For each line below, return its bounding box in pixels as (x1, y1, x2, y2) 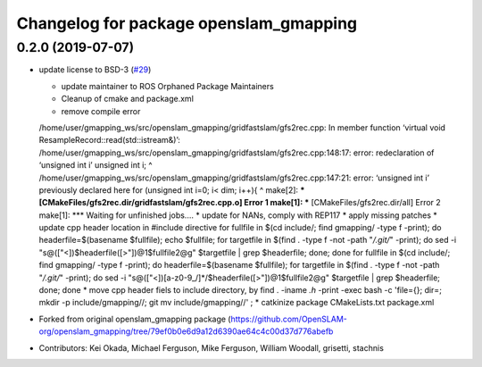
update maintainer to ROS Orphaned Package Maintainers (61, 80, 274, 91)
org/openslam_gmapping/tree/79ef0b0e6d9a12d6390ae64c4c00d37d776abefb (38, 326, 334, 337)
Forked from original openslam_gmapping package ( (38, 313, 231, 324)
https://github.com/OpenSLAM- (230, 313, 348, 324)
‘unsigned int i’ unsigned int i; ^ (38, 160, 153, 171)
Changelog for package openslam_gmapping (16, 13, 358, 33)
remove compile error (61, 105, 141, 116)
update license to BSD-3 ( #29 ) (38, 64, 152, 75)
